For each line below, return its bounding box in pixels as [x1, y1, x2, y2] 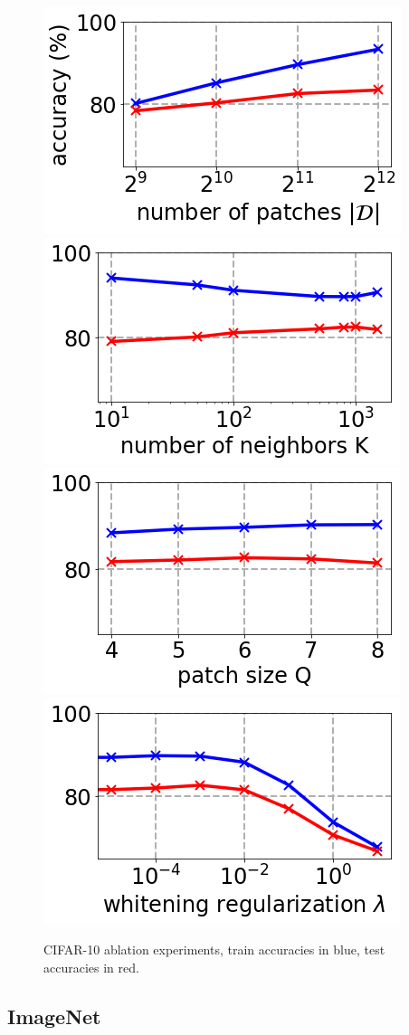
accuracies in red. [43, 957, 139, 976]
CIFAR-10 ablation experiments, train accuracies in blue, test [43, 940, 385, 959]
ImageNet [7, 1002, 101, 1030]
